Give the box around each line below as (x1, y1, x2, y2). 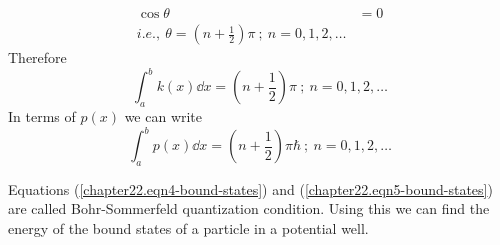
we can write (124, 105, 203, 126)
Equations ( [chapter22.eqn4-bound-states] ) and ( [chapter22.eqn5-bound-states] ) (8, 178, 493, 199)
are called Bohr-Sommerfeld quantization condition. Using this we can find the (8, 198, 490, 219)
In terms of (8, 105, 76, 126)
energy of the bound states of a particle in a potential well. (8, 218, 369, 239)
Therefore (8, 47, 67, 68)
